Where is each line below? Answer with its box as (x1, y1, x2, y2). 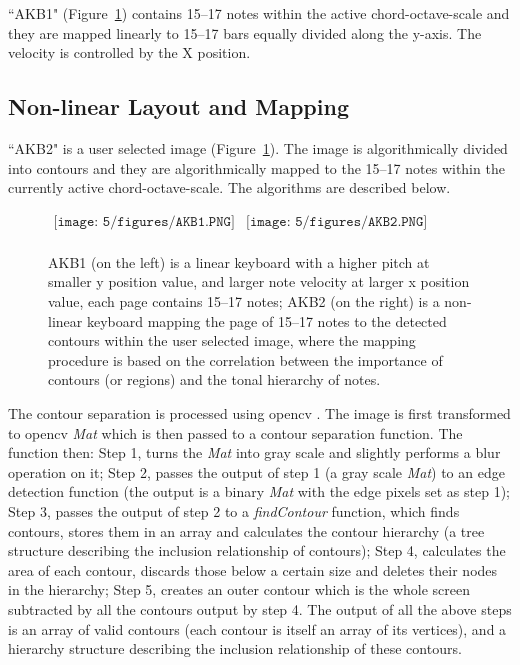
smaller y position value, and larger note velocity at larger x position (48, 271, 470, 292)
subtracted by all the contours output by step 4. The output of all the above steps (8, 598, 512, 619)
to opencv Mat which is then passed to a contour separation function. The (8, 422, 463, 443)
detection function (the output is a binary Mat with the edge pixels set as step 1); (8, 481, 510, 502)
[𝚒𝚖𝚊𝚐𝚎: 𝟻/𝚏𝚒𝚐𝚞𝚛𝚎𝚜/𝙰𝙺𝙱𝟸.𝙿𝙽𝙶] (246, 214, 428, 229)
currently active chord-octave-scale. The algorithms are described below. (8, 177, 451, 198)
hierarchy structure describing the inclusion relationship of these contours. (8, 638, 462, 659)
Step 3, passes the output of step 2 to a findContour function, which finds (8, 500, 460, 521)
